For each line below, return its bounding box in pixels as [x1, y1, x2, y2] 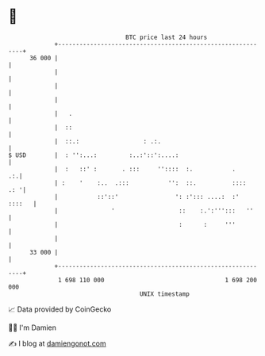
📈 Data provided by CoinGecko [8, 304, 112, 314]
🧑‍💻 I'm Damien [8, 323, 57, 332]
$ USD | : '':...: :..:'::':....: [8, 151, 179, 159]
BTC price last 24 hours [125, 33, 208, 41]
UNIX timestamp [139, 289, 190, 298]
